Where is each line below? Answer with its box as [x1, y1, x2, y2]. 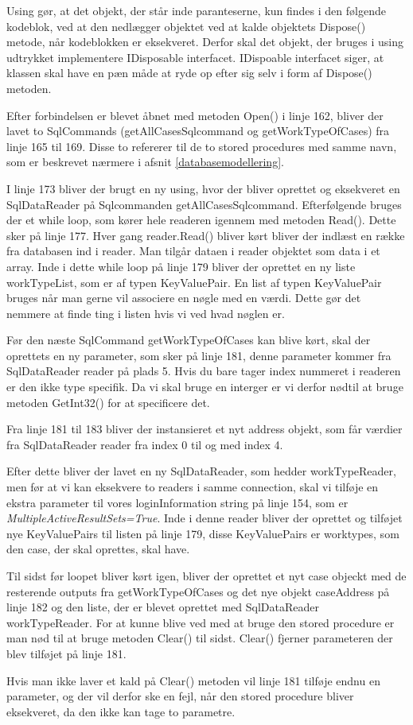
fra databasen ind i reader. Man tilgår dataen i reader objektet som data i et [6, 242, 380, 259]
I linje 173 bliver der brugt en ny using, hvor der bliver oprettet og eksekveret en [6, 180, 400, 196]
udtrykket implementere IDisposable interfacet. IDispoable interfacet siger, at [6, 48, 384, 65]
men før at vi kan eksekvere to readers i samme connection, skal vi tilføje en [6, 479, 379, 495]
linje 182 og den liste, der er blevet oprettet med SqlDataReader [6, 599, 319, 615]
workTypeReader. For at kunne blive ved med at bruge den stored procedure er [6, 614, 395, 630]
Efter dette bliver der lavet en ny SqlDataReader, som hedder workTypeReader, [6, 463, 396, 479]
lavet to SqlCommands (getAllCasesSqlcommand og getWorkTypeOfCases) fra [6, 122, 390, 139]
